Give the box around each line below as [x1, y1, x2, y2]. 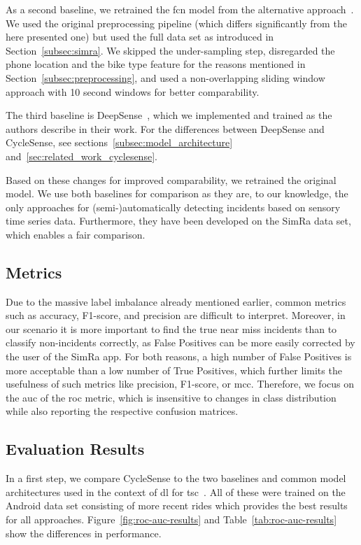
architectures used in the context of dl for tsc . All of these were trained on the [6, 484, 346, 499]
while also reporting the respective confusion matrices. [6, 404, 239, 418]
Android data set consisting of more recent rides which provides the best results [6, 498, 348, 513]
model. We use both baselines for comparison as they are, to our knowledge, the [6, 186, 348, 201]
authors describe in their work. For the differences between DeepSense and [6, 121, 325, 136]
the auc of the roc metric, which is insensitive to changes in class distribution [6, 390, 337, 404]
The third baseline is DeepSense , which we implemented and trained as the [6, 108, 332, 122]
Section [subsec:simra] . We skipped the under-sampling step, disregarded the [6, 43, 335, 57]
